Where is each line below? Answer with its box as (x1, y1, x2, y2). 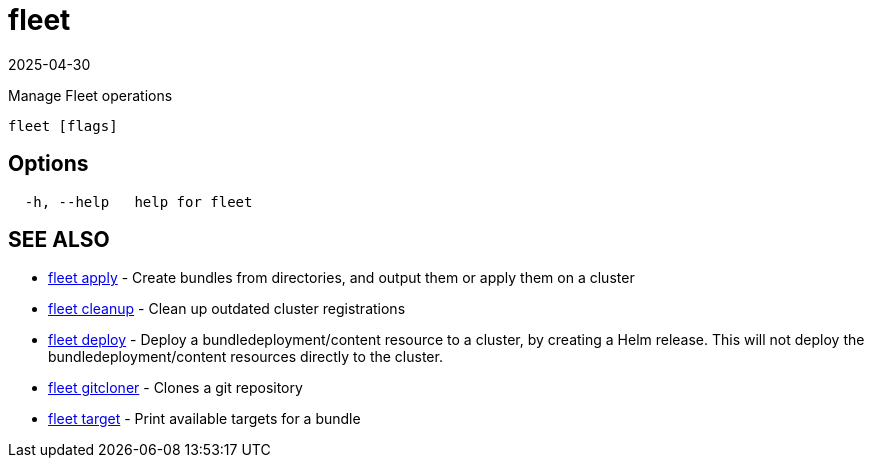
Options (8, 151, 89, 177)
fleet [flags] (8, 117, 118, 134)
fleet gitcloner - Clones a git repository (48, 379, 303, 397)
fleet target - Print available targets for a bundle (48, 410, 361, 428)
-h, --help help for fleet (24, 193, 253, 210)
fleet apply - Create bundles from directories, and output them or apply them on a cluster (48, 269, 635, 287)
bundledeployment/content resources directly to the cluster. (48, 348, 443, 366)
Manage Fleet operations (8, 86, 173, 104)
